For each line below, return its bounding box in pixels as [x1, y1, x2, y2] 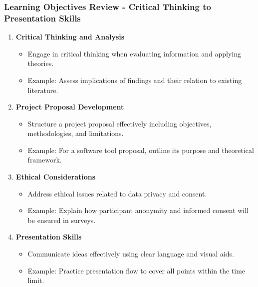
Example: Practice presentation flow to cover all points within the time [27, 265, 246, 275]
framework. [27, 154, 62, 165]
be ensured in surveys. [27, 214, 96, 225]
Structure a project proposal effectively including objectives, [27, 118, 212, 128]
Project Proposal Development [15, 101, 124, 112]
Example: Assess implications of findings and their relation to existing [27, 74, 242, 85]
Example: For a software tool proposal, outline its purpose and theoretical [27, 144, 254, 155]
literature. [27, 84, 58, 95]
